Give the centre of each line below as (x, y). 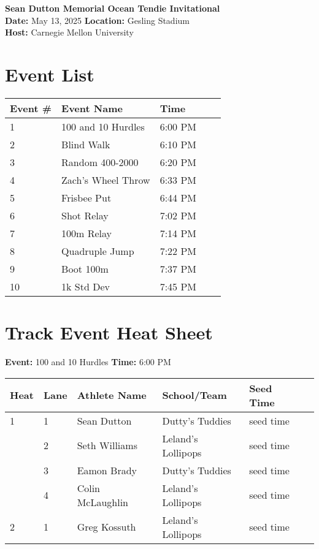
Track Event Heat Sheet (109, 332)
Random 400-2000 (100, 162)
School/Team (194, 395)
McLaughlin (102, 502)
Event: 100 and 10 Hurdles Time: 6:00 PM (88, 362)
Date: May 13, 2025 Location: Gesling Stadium (97, 20)
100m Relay (87, 233)
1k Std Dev (86, 286)
